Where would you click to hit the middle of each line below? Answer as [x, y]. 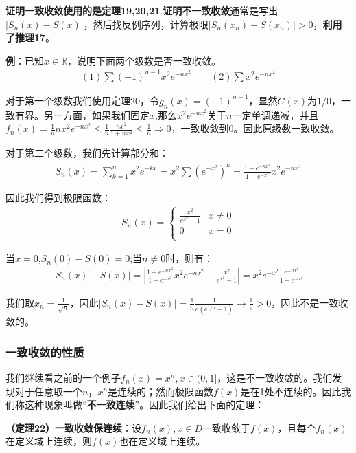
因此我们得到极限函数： [58, 197]
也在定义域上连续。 [162, 441]
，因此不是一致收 [310, 302]
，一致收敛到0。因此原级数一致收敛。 [255, 128]
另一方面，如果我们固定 [96, 114]
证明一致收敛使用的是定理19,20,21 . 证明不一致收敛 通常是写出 [142, 10]
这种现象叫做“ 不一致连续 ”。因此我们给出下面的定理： [144, 405]
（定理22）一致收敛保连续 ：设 [74, 427]
